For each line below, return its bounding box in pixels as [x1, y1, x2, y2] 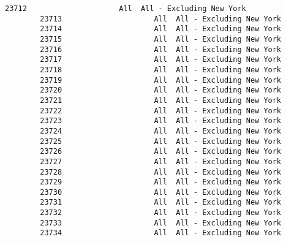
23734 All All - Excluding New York [40, 229, 282, 238]
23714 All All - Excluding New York [40, 25, 282, 34]
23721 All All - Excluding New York [40, 96, 282, 105]
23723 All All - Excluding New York [40, 116, 282, 126]
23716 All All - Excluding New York [40, 45, 282, 54]
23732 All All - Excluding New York [40, 208, 282, 217]
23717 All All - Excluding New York [40, 55, 282, 64]
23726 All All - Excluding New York [40, 147, 282, 156]
